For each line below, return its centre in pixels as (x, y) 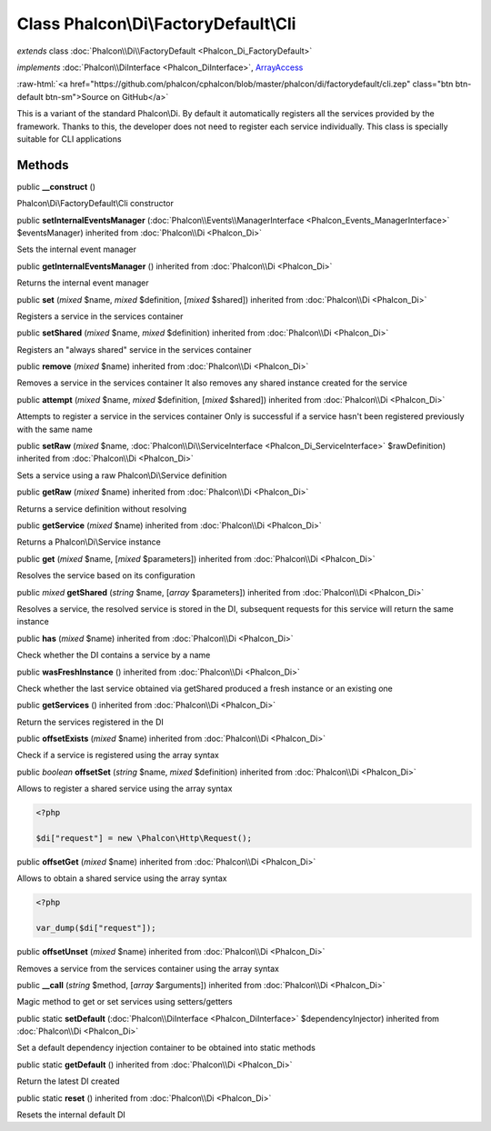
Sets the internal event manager (76, 249)
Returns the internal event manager (83, 283)
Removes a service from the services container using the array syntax (148, 968)
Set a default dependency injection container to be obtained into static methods (166, 1048)
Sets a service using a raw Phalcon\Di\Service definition (122, 475)
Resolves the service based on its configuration (106, 576)
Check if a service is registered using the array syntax (118, 756)
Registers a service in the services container (100, 316)
